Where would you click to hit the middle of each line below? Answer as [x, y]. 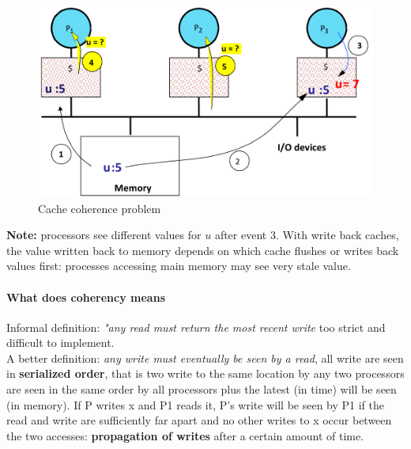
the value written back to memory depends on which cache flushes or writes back [203, 250]
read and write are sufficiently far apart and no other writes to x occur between [199, 420]
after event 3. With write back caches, [307, 235]
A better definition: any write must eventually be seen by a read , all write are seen [205, 358]
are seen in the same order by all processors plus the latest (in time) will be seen [202, 389]
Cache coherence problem [100, 208]
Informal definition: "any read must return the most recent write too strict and [196, 327]
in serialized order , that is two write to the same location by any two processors [205, 373]
